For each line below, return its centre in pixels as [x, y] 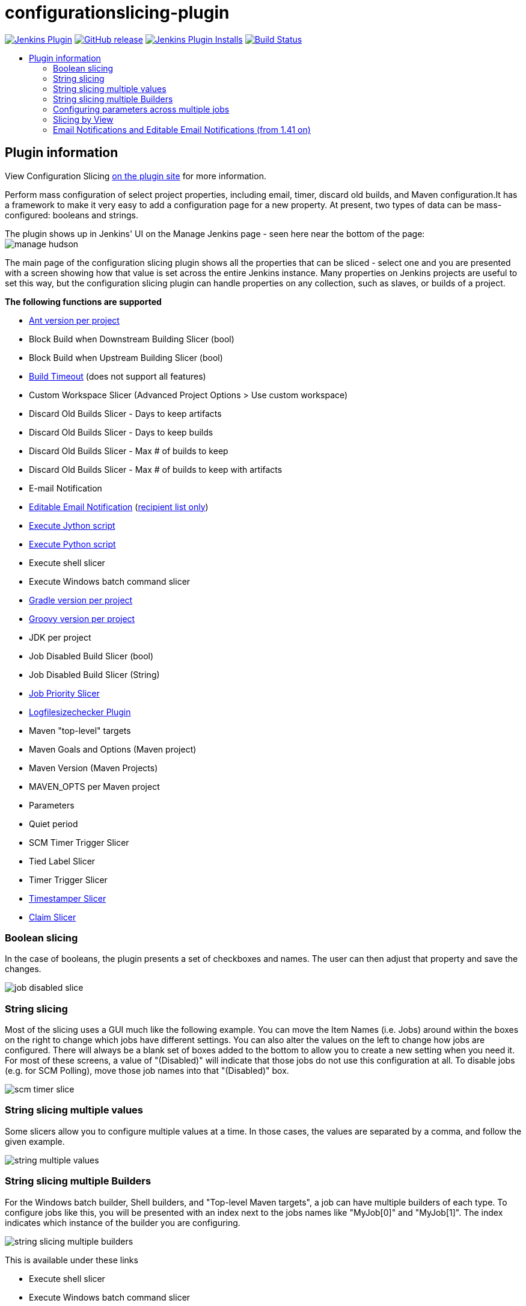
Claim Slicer [53, 917]
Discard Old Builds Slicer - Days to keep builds [121, 432]
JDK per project [60, 637]
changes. [23, 969]
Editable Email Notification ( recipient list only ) [119, 507]
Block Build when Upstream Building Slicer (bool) [126, 357]
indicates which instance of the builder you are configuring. [123, 1222]
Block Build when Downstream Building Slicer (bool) [132, 339]
